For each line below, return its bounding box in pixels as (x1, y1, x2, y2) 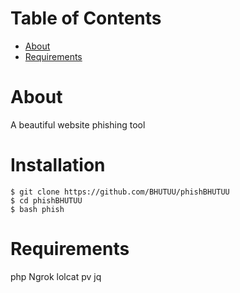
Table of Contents (10, 7, 162, 30)
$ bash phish (10, 204, 65, 214)
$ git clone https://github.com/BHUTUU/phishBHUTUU (10, 187, 230, 197)
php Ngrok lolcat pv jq (10, 270, 102, 282)
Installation (10, 154, 106, 177)
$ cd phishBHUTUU (10, 195, 83, 206)
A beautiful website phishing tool (10, 118, 146, 131)
